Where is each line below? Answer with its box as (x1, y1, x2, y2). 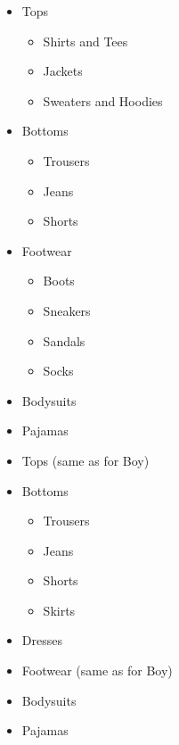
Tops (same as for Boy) (21, 451, 150, 469)
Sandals (43, 331, 85, 350)
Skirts (43, 600, 76, 619)
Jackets (43, 62, 83, 80)
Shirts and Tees (43, 31, 128, 50)
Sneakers (43, 301, 91, 319)
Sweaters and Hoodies (43, 91, 163, 110)
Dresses (21, 631, 62, 650)
